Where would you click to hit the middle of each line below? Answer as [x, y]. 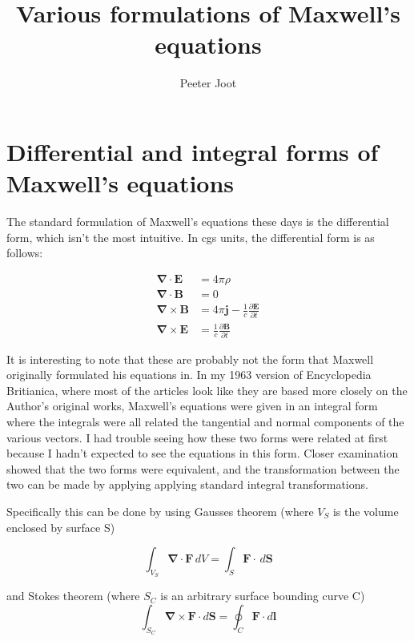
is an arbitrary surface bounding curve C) [263, 596]
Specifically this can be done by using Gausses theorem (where [160, 511]
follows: [25, 253]
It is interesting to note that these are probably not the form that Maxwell [190, 359]
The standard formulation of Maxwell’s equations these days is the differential [198, 222]
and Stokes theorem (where [73, 596]
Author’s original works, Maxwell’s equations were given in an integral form [192, 406]
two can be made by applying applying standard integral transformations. [187, 484]
